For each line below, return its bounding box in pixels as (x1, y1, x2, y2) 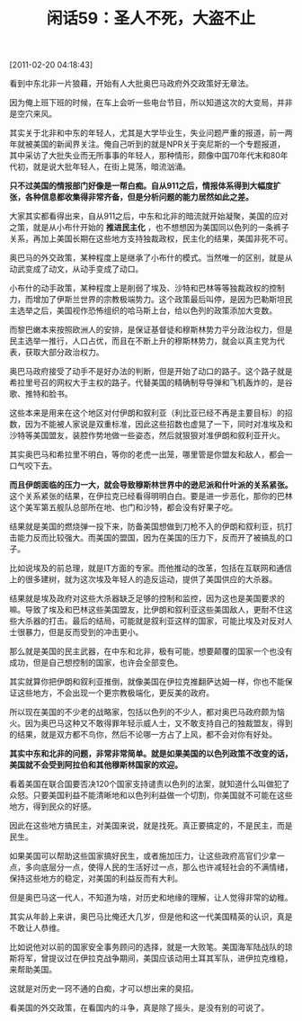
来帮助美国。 (9, 964, 57, 975)
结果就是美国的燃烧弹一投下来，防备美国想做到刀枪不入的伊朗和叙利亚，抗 (9, 521, 285, 532)
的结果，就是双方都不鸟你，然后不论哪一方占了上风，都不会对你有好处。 (9, 730, 277, 740)
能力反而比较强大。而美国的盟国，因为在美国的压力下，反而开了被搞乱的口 (16, 533, 293, 543)
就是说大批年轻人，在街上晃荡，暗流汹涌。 (32, 161, 191, 172)
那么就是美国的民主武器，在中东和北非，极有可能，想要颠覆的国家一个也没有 (9, 646, 293, 657)
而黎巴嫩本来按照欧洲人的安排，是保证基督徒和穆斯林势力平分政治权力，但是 (9, 325, 293, 336)
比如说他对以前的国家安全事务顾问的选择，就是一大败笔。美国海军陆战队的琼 (9, 942, 293, 953)
